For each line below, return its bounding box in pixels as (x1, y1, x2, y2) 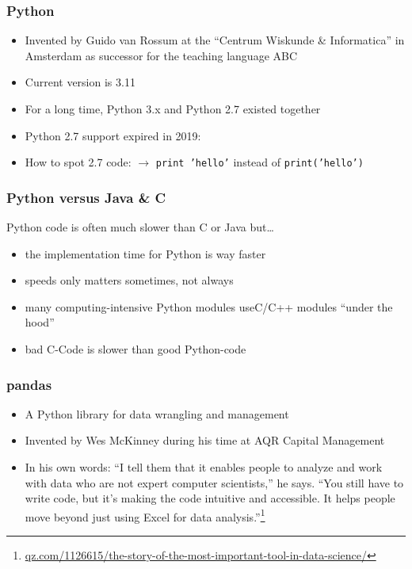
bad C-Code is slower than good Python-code (25, 341, 246, 357)
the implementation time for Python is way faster (25, 245, 266, 262)
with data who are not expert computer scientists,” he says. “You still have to (25, 474, 404, 491)
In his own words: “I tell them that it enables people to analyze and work (25, 459, 383, 475)
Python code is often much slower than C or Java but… (6, 219, 274, 235)
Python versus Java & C (6, 187, 166, 207)
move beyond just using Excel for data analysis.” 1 (25, 506, 265, 525)
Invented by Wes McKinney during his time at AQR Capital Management (25, 432, 385, 449)
